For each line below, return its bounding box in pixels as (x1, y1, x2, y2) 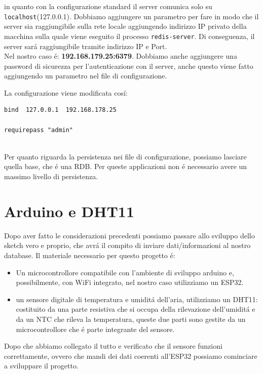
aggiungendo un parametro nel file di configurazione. (4, 70, 167, 81)
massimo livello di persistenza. (4, 171, 98, 182)
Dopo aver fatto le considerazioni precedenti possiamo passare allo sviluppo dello (4, 230, 255, 240)
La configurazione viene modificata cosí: (4, 87, 128, 98)
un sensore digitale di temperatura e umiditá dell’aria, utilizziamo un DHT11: (16, 294, 258, 304)
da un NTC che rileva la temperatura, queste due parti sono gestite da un (16, 313, 246, 324)
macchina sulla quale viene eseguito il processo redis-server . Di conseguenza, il (4, 30, 255, 41)
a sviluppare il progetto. (4, 360, 79, 371)
